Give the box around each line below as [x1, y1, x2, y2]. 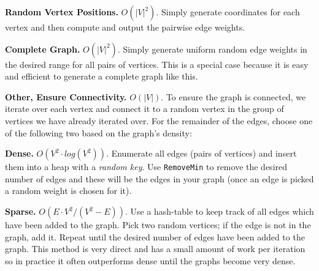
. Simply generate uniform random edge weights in [117, 42, 307, 55]
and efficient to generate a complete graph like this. [5, 70, 198, 83]
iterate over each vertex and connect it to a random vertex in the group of [5, 102, 284, 115]
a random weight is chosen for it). [5, 184, 132, 197]
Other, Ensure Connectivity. [5, 90, 127, 103]
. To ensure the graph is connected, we [161, 90, 306, 103]
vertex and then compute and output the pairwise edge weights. [5, 21, 245, 33]
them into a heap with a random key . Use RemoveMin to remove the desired [5, 160, 288, 173]
